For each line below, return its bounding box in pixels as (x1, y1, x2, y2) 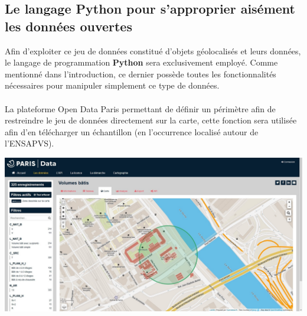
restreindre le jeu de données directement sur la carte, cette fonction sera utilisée (5, 114, 297, 126)
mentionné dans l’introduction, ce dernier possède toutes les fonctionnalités (5, 67, 276, 80)
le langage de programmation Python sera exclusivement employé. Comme (5, 56, 278, 69)
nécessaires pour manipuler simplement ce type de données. (5, 79, 220, 92)
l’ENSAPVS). (5, 137, 54, 149)
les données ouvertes (5, 17, 132, 35)
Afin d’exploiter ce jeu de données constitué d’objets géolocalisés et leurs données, (5, 44, 301, 57)
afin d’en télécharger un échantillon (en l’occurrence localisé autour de (5, 125, 259, 138)
